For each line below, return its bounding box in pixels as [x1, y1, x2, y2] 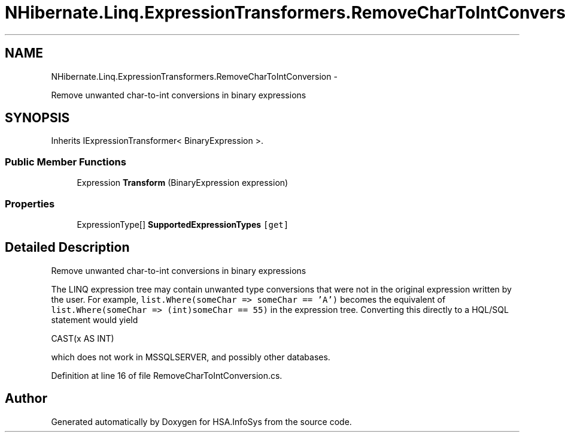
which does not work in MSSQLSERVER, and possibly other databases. [51, 351, 330, 362]
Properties [5, 197, 55, 210]
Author [5, 391, 47, 406]
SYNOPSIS [5, 110, 70, 126]
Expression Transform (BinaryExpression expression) [77, 177, 288, 188]
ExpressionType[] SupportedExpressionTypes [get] [77, 219, 289, 230]
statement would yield [51, 314, 138, 325]
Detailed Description [5, 240, 130, 255]
